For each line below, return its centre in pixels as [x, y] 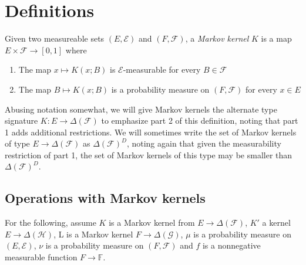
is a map [276, 38]
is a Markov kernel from [152, 222]
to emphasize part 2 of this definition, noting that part [200, 120]
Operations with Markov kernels [105, 198]
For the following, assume [51, 222]
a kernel [276, 222]
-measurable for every [162, 69]
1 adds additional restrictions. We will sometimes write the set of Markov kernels [151, 132]
